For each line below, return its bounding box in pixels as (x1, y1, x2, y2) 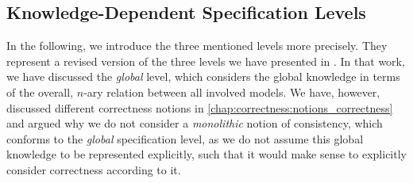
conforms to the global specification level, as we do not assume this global (6, 130, 364, 147)
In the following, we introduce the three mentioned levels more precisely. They (6, 37, 388, 54)
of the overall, (6, 83, 74, 100)
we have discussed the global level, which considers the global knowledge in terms (6, 68, 400, 85)
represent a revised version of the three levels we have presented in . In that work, (6, 52, 405, 69)
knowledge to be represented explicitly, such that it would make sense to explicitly (6, 146, 407, 162)
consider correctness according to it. (6, 161, 181, 177)
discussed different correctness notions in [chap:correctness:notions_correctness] (6, 99, 393, 116)
